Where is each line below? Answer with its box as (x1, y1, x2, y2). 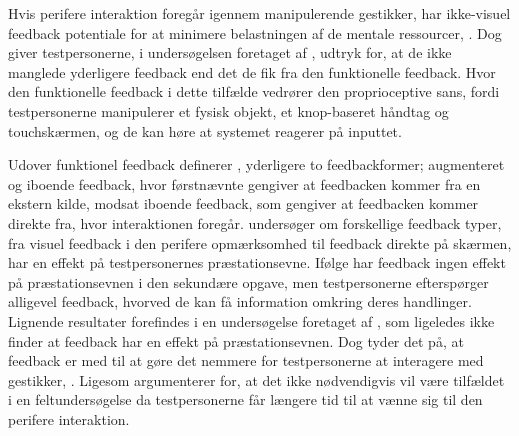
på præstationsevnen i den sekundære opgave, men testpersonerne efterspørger (8, 271, 489, 292)
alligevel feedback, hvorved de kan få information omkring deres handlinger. (8, 291, 472, 312)
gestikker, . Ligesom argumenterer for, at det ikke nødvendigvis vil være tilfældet (8, 369, 505, 390)
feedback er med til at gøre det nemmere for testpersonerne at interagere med (8, 350, 484, 371)
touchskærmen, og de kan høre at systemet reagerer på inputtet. (8, 120, 402, 141)
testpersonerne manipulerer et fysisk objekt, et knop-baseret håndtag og (8, 100, 449, 121)
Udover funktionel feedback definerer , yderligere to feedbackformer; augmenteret (8, 154, 505, 175)
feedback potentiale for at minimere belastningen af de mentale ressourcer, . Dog (8, 22, 502, 43)
